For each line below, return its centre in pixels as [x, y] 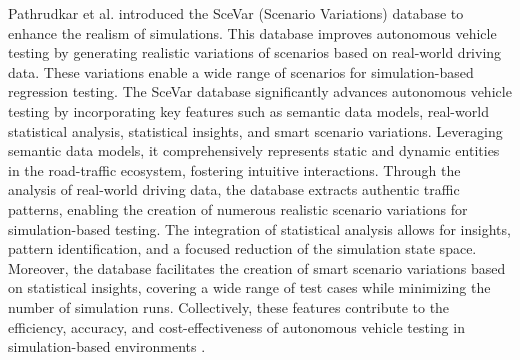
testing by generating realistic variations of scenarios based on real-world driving [255, 52]
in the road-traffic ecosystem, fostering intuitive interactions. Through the [234, 169]
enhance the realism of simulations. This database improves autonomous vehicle [252, 32]
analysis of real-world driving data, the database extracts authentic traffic [234, 189]
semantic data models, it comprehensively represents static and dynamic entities [254, 150]
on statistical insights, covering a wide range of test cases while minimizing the [249, 287]
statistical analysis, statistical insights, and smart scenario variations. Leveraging [255, 130]
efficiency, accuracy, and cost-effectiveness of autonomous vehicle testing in [236, 326]
